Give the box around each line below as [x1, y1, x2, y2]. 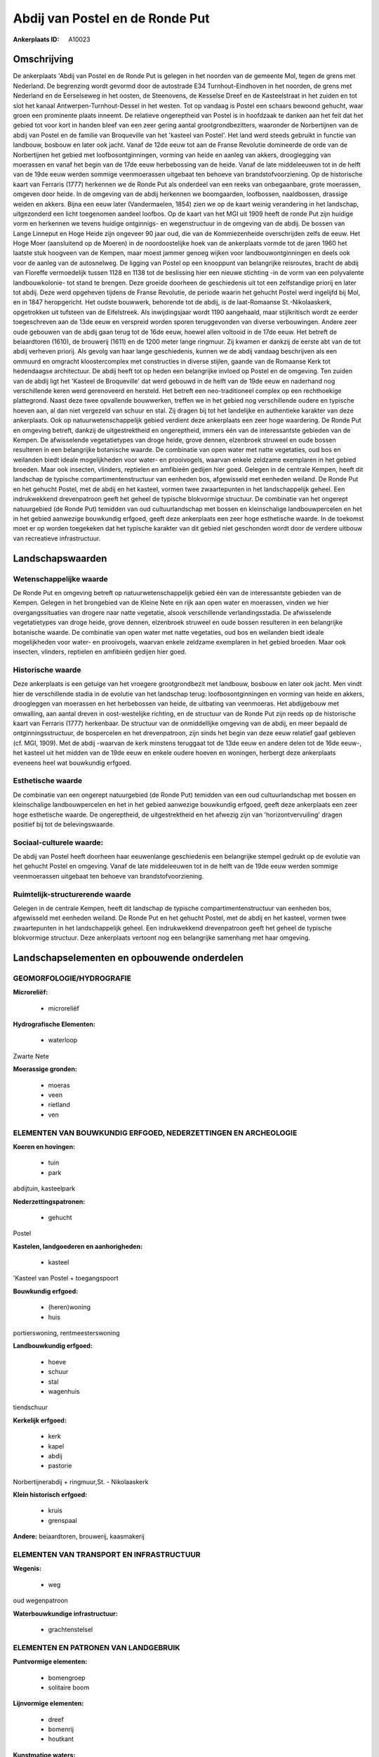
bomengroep [48, 1673, 86, 1682]
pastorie [48, 1462, 72, 1470]
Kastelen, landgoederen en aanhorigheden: [13, 1242, 143, 1250]
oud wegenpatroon [13, 1596, 68, 1605]
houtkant [48, 1735, 74, 1743]
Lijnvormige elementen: [13, 1699, 84, 1708]
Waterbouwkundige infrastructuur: [13, 1609, 119, 1618]
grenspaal [48, 1516, 77, 1524]
